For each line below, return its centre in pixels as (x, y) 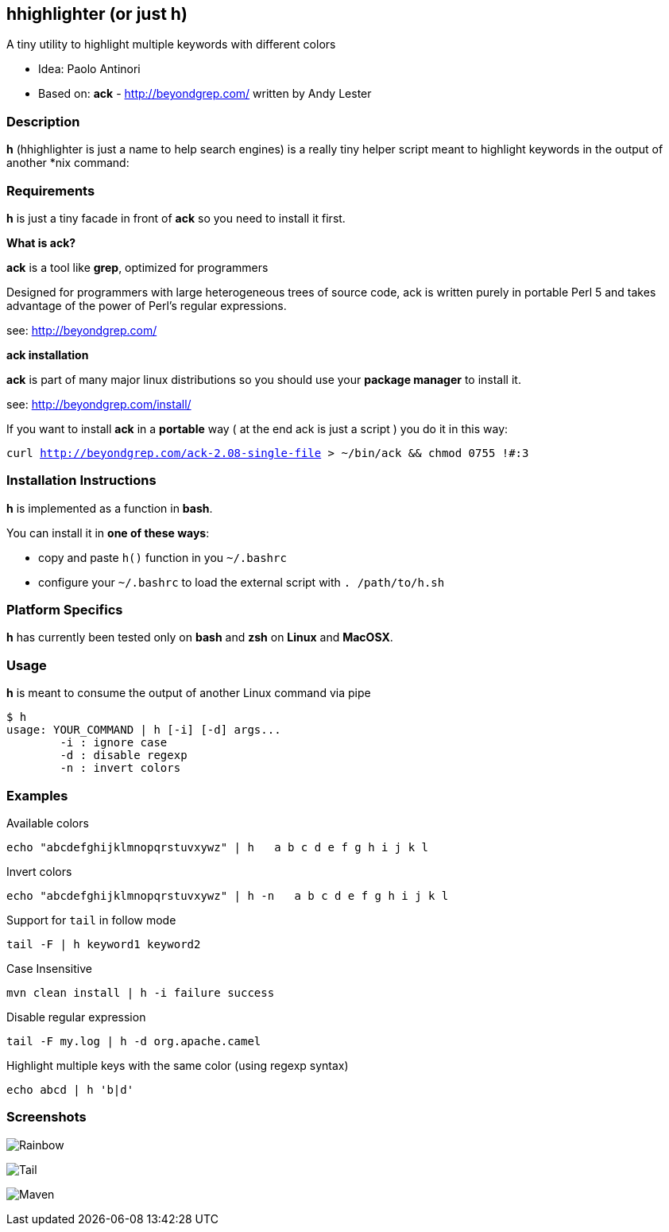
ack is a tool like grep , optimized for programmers (137, 267)
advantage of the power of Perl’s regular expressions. (147, 305)
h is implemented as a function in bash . (110, 508)
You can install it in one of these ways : (108, 533)
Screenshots (46, 1117)
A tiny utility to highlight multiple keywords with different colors (171, 45)
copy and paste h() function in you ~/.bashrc (162, 557)
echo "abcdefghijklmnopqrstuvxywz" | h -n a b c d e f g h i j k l (228, 895)
